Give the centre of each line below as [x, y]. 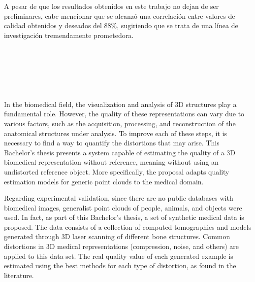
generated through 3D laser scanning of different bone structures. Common [117, 236]
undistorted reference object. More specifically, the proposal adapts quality [117, 171]
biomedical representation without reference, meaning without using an [111, 162]
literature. [19, 275]
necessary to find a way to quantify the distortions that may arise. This [112, 143]
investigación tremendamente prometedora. [69, 35]
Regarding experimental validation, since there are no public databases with [119, 198]
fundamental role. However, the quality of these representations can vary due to [124, 114]
